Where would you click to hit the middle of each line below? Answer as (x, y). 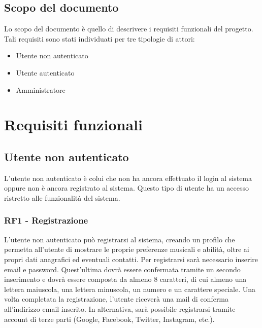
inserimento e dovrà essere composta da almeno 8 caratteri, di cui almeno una (125, 279)
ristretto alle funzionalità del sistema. (62, 197)
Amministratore (41, 89)
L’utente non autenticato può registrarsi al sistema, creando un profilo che (120, 239)
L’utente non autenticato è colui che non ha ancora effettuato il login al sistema (128, 178)
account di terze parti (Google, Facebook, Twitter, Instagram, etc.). (109, 319)
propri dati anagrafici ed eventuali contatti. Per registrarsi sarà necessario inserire (131, 259)
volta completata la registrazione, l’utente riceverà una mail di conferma (117, 299)
